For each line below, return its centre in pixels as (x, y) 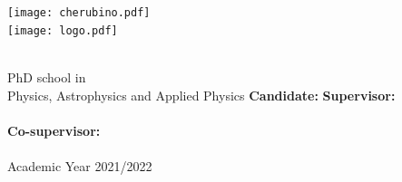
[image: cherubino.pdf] (79, 13)
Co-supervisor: (54, 130)
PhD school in (47, 77)
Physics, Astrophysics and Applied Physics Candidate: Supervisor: (201, 95)
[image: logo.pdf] (63, 30)
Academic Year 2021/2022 (80, 165)
